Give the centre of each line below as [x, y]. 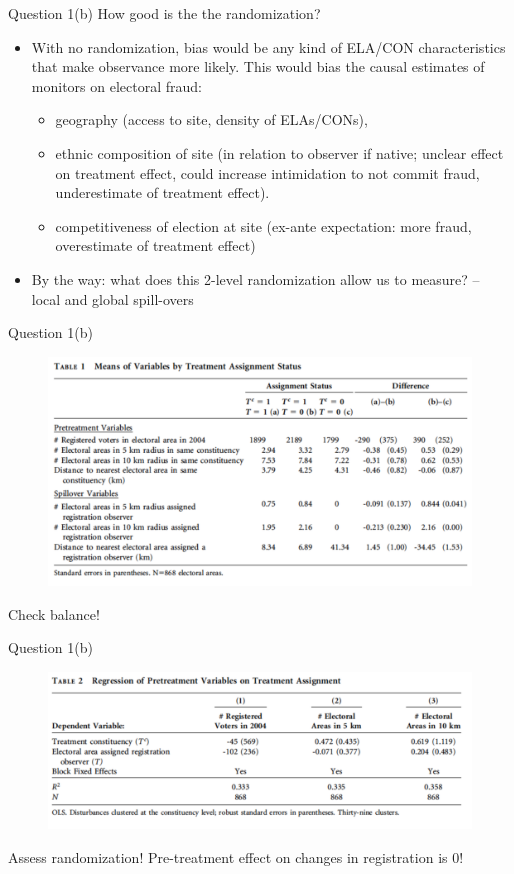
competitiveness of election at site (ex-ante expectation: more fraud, [263, 225]
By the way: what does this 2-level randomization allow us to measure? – [255, 278]
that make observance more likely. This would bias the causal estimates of [258, 66]
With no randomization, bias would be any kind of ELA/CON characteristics [268, 46]
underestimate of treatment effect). [162, 192]
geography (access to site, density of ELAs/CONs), [211, 119]
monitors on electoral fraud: [116, 85]
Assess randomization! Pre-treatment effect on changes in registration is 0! [236, 856]
